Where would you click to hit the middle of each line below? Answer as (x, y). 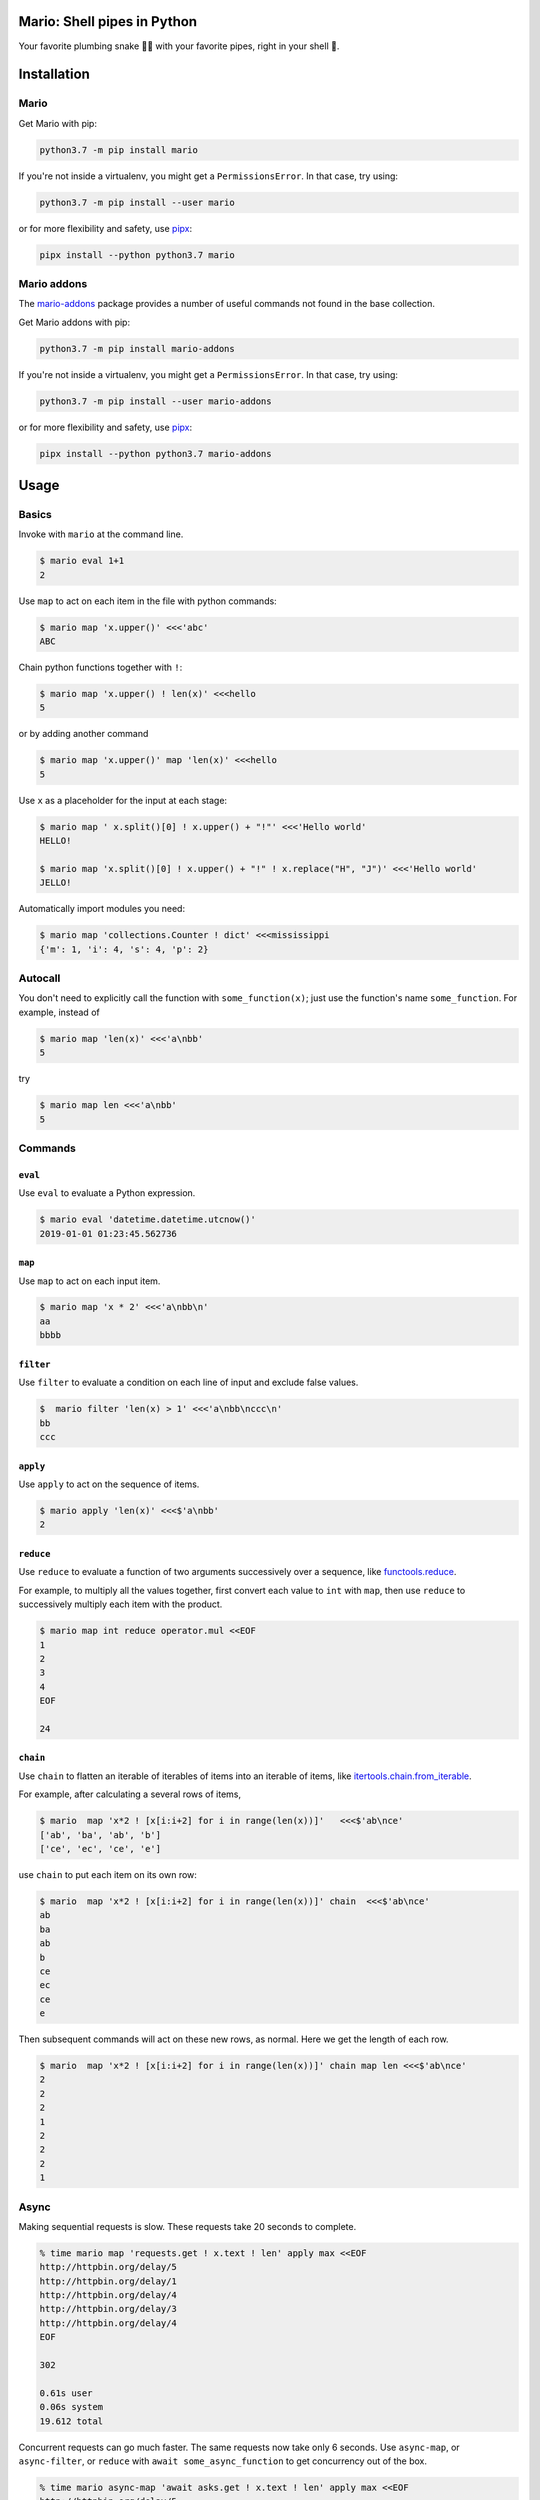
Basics (35, 515)
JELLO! (55, 883)
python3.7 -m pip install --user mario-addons (155, 401)
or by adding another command (83, 734)
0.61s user (66, 2393)
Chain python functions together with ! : (100, 667)
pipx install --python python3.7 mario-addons (155, 453)
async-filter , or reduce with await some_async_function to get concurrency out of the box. (223, 2461)
